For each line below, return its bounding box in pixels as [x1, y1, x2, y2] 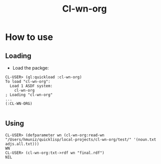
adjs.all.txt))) [5, 141, 39, 146]
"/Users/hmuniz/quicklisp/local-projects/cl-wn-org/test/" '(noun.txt [5, 137, 156, 142]
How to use [5, 31, 53, 43]
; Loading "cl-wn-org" [5, 92, 53, 97]
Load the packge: [12, 65, 49, 71]
